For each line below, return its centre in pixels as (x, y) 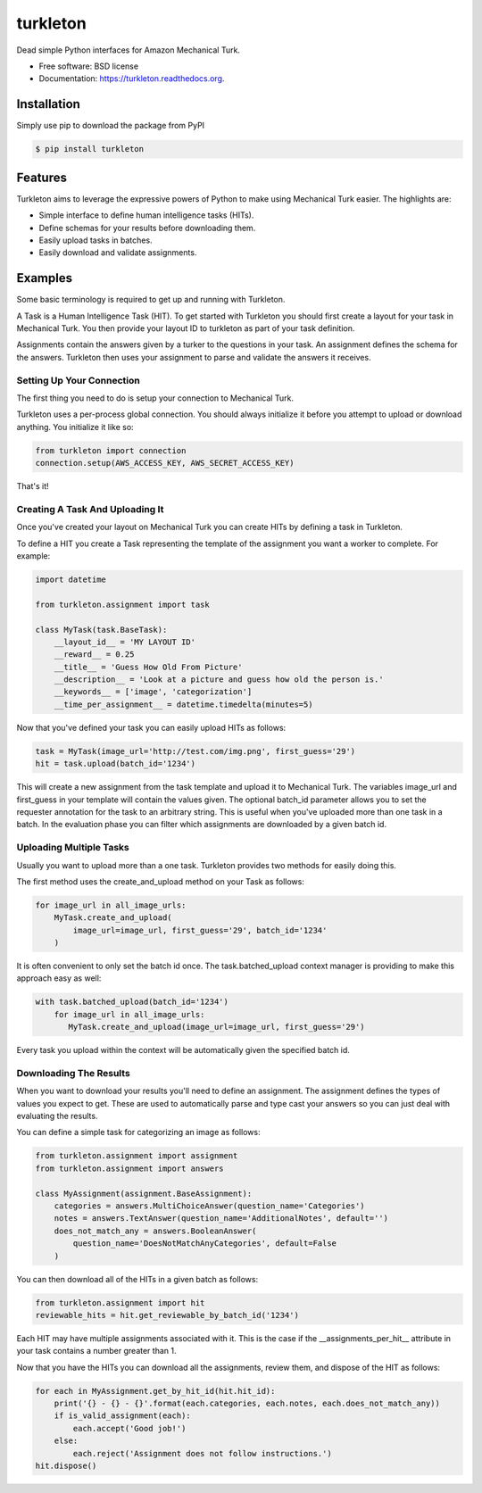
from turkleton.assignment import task (122, 604)
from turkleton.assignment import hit (120, 1302)
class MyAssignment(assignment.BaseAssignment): (144, 1193)
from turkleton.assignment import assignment (137, 1156)
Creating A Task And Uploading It (90, 509)
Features (42, 177)
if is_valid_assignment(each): (122, 1416)
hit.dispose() (66, 1466)
